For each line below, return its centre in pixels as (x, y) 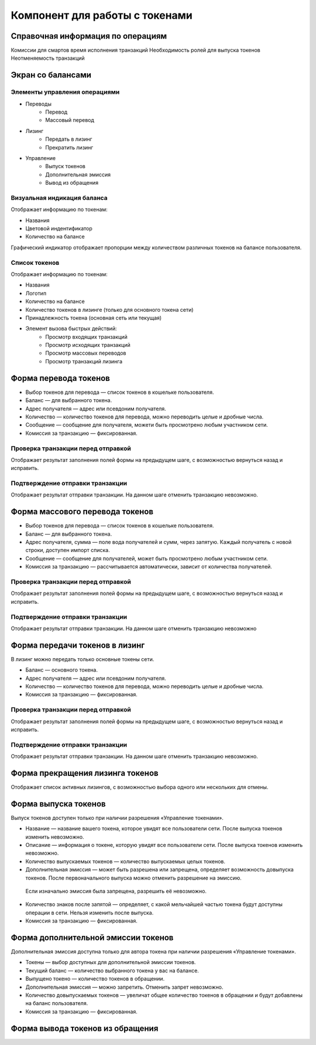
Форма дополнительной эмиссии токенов (92, 937)
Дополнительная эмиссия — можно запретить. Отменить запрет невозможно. (124, 987)
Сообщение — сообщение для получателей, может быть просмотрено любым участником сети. (147, 558)
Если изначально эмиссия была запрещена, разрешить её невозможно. (116, 891)
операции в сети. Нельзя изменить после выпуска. (90, 913)
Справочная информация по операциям (89, 36)
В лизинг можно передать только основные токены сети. (83, 659)
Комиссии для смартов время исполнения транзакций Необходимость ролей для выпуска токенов (135, 50)
